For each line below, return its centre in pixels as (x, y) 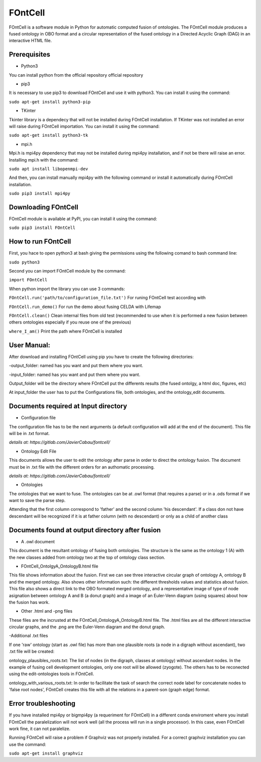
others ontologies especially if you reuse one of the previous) (70, 322)
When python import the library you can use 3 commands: (67, 289)
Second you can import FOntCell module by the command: (67, 271)
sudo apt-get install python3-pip (50, 102)
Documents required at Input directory (68, 406)
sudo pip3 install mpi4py (40, 194)
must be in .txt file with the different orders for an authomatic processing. (82, 467)
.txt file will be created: (32, 651)
